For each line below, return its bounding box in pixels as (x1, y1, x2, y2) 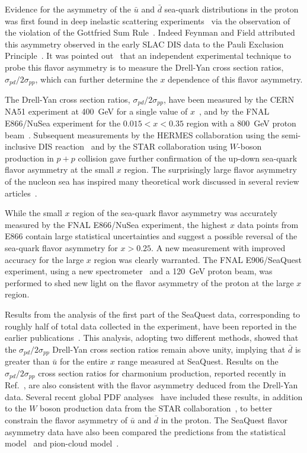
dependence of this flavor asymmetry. (168, 72, 303, 85)
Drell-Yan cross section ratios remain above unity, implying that (52, 343, 286, 355)
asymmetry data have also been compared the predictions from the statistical (5, 425, 286, 438)
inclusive (5, 140, 36, 153)
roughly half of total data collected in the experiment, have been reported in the (5, 319, 297, 332)
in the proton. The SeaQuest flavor (161, 414, 288, 426)
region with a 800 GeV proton (186, 117, 296, 129)
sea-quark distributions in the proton (164, 3, 299, 15)
